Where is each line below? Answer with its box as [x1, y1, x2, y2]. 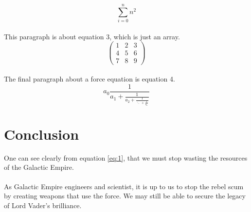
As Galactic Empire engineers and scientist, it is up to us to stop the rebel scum [4, 181, 244, 191]
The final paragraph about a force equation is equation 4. [4, 74, 175, 84]
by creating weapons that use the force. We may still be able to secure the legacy [4, 191, 246, 201]
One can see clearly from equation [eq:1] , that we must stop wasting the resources [4, 152, 248, 163]
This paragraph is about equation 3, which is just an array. [4, 31, 180, 41]
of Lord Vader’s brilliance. [4, 200, 82, 210]
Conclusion [4, 124, 79, 144]
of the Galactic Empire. [4, 162, 74, 172]
